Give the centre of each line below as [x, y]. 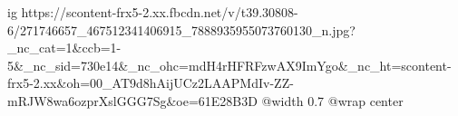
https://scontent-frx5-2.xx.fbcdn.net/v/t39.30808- [160, 12]
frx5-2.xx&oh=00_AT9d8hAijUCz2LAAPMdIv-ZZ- [151, 83]
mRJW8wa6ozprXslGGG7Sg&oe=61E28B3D [132, 100]
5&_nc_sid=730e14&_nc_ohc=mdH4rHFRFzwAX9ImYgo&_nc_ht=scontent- [229, 65]
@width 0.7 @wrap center [332, 100]
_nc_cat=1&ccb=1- [64, 48]
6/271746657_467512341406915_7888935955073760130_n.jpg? [181, 29]
